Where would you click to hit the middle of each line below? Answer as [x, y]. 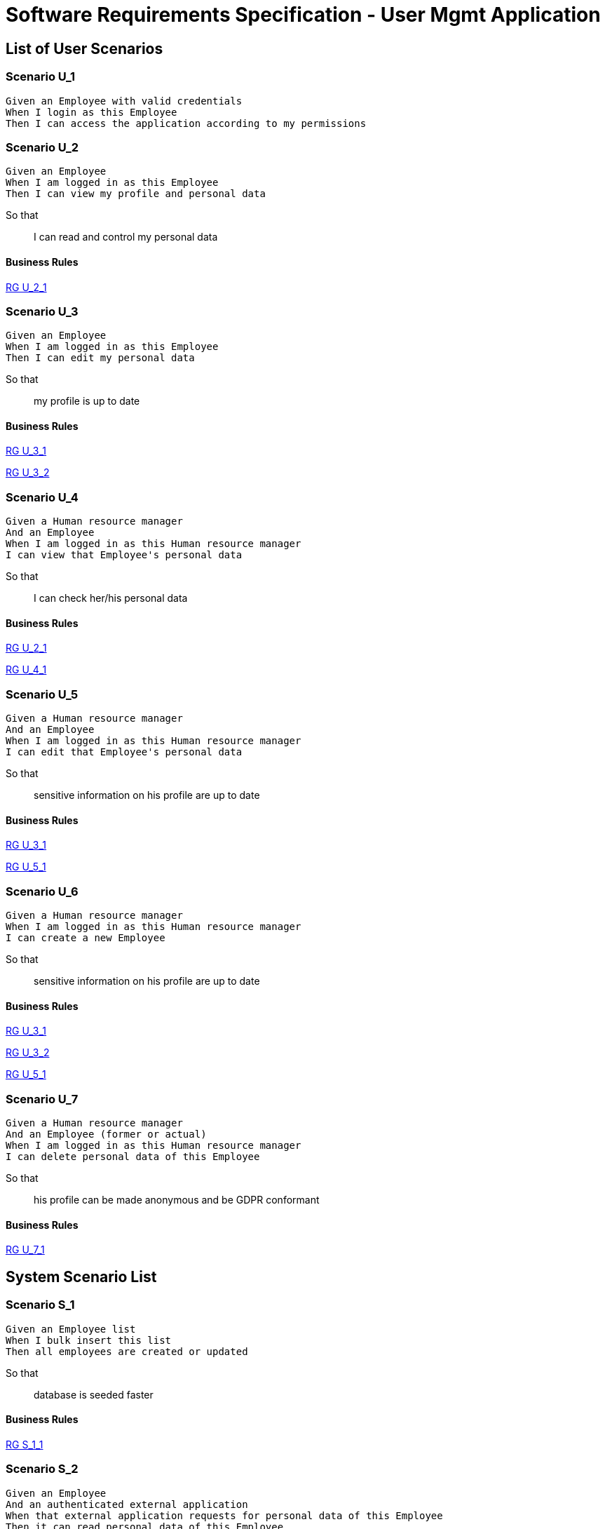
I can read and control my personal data [126, 237]
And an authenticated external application [127, 1504]
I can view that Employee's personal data [124, 555]
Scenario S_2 [42, 1469]
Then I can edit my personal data [100, 358]
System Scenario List [81, 1277]
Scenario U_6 [42, 891]
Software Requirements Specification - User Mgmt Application [303, 15]
